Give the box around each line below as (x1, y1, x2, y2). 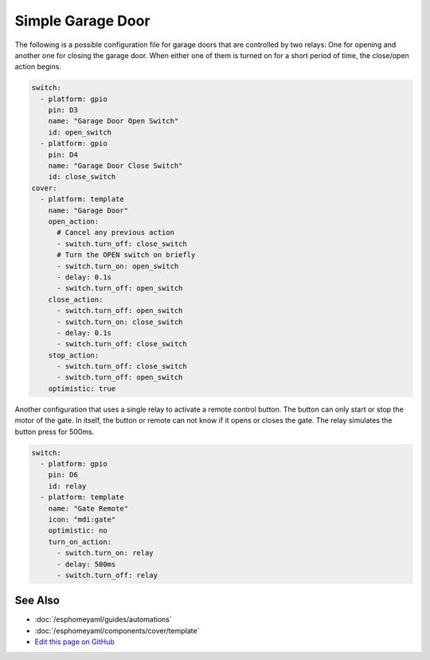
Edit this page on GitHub (34, 637, 115, 646)
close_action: (48, 295, 104, 304)
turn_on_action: (48, 537, 111, 546)
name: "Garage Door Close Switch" (48, 162, 183, 170)
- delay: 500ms (57, 560, 116, 568)
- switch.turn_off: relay (57, 570, 158, 580)
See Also (14, 594, 60, 607)
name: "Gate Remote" (48, 504, 129, 513)
